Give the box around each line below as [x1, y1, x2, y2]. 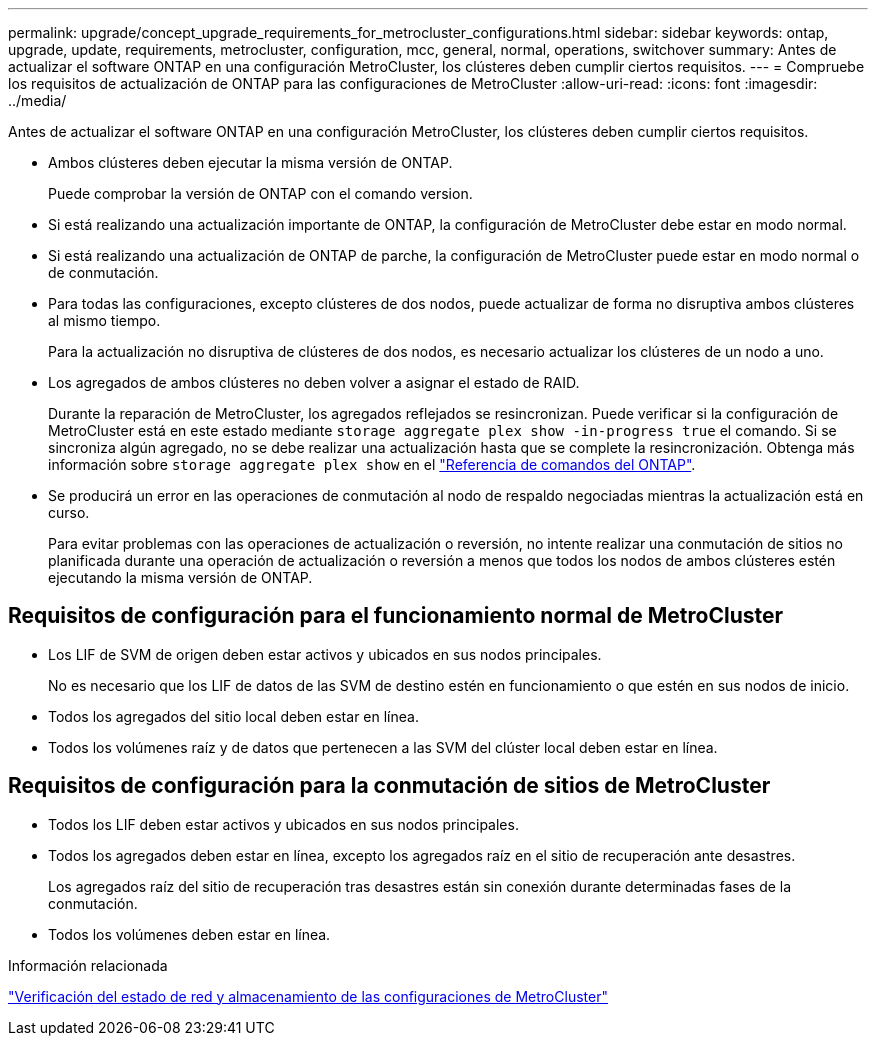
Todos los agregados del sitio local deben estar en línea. [48, 707, 419, 725]
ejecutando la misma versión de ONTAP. [48, 569, 313, 586]
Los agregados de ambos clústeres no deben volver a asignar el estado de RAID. [48, 374, 580, 391]
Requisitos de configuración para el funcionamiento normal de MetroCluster [8, 603, 784, 629]
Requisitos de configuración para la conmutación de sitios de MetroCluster [8, 773, 771, 799]
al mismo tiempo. [48, 312, 161, 329]
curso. [48, 504, 90, 521]
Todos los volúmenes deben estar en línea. [48, 925, 331, 943]
